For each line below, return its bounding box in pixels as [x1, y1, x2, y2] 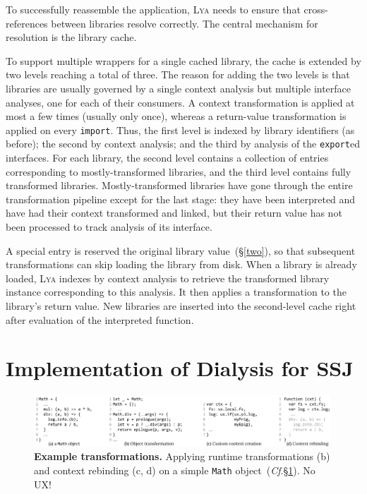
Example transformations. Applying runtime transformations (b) [34, 449, 330, 464]
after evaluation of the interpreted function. [6, 312, 194, 327]
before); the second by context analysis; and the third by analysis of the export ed [6, 136, 360, 151]
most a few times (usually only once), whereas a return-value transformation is [6, 109, 347, 123]
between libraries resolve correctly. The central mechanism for [51, 16, 318, 30]
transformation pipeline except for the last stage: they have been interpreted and [6, 191, 356, 206]
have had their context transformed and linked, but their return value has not [6, 205, 342, 220]
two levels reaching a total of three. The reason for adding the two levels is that [6, 67, 350, 82]
